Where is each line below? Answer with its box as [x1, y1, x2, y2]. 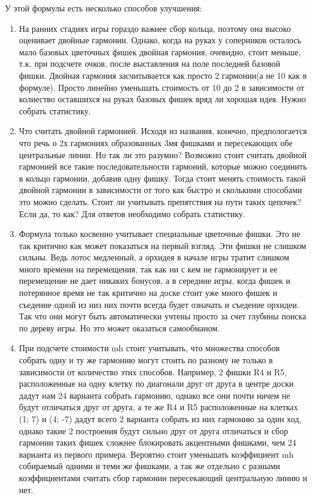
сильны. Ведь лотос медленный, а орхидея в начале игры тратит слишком [19, 251, 289, 263]
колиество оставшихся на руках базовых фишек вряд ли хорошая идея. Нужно [19, 93, 306, 105]
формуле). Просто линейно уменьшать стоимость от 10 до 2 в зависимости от [19, 81, 305, 93]
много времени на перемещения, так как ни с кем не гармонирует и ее [19, 262, 278, 275]
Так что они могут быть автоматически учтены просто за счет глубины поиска [19, 310, 307, 322]
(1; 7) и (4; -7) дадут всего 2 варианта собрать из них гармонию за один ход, [19, 413, 302, 425]
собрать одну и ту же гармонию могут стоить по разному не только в [19, 354, 273, 366]
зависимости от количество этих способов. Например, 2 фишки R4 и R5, [19, 365, 287, 378]
